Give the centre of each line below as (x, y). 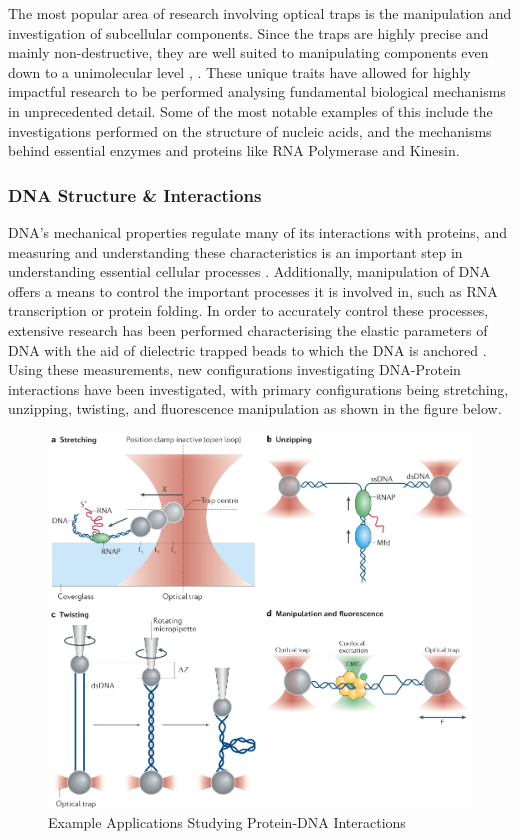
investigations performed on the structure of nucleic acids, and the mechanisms (250, 130)
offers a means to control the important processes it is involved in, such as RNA (253, 290)
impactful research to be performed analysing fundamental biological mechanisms (257, 91)
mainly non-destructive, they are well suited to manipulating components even (248, 52)
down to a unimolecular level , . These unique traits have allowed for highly (239, 71)
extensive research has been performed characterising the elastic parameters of (248, 329)
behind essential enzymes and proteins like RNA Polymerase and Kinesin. (234, 150)
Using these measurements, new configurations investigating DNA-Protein (234, 369)
